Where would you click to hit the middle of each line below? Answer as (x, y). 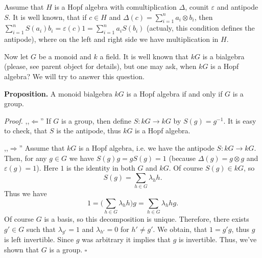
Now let (16, 56)
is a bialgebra (223, 56)
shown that (22, 249)
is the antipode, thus (89, 131)
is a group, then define (97, 120)
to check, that (26, 131)
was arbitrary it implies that (126, 239)
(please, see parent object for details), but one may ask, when (100, 66)
